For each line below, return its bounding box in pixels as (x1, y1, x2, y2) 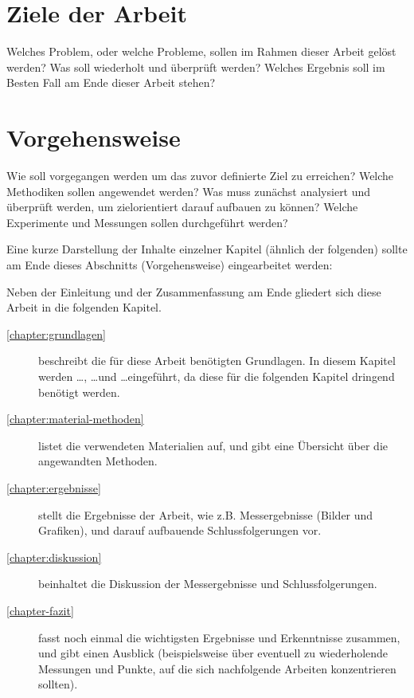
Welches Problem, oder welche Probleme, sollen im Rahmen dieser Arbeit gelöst (6, 43, 396, 60)
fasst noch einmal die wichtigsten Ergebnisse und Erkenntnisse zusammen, (38, 629, 400, 645)
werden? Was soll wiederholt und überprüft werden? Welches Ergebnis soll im (6, 58, 385, 75)
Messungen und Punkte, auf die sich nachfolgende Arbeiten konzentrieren (38, 660, 396, 676)
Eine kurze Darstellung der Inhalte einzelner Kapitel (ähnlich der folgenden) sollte (6, 241, 408, 257)
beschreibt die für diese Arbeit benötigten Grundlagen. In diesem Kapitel (38, 352, 396, 369)
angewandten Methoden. (38, 453, 158, 469)
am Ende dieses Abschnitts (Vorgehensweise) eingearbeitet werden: (6, 257, 333, 273)
